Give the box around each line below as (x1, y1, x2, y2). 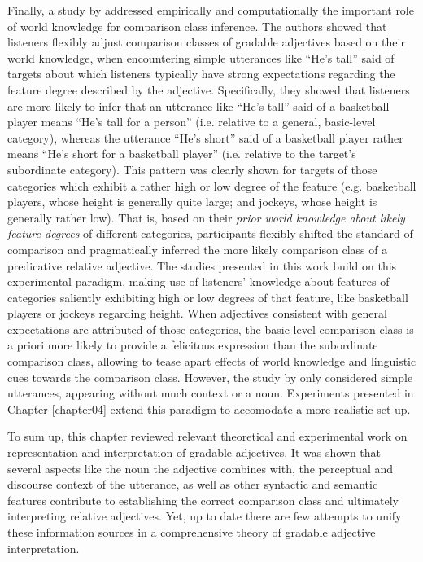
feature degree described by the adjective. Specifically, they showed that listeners (7, 81, 410, 98)
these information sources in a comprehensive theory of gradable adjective (7, 524, 376, 540)
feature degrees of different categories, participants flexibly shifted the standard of (7, 225, 413, 242)
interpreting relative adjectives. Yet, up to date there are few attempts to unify (7, 507, 402, 525)
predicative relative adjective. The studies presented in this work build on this (7, 257, 397, 274)
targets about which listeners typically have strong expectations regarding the (7, 65, 395, 82)
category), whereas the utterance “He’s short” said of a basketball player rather (7, 129, 403, 146)
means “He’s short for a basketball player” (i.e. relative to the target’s (7, 145, 356, 162)
